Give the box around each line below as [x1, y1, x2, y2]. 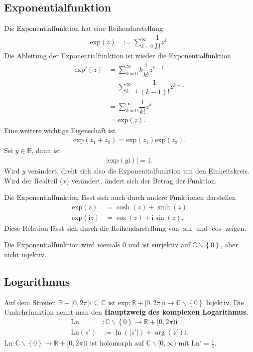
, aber [220, 239, 238, 250]
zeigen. [225, 222, 247, 233]
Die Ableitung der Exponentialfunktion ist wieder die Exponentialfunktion [4, 50, 231, 60]
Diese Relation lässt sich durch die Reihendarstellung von [4, 222, 179, 233]
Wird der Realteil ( [4, 175, 63, 185]
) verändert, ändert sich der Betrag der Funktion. [66, 175, 217, 185]
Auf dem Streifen [4, 297, 56, 307]
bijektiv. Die [206, 297, 244, 307]
